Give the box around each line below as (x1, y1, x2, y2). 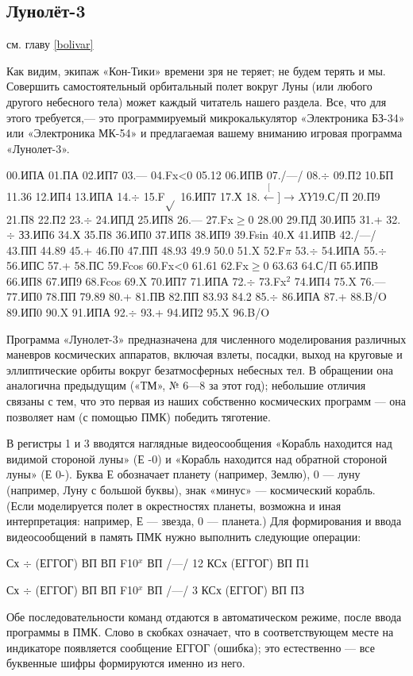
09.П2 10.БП (333, 167, 394, 183)
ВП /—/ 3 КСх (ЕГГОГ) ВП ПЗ (147, 581, 304, 597)
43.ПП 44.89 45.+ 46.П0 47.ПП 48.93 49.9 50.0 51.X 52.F (6, 241, 285, 258)
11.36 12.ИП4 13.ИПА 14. (6, 187, 132, 204)
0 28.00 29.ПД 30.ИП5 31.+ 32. (248, 210, 401, 227)
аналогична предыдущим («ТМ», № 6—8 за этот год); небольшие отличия (6, 377, 366, 394)
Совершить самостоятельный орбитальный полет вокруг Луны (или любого (6, 78, 372, 94)
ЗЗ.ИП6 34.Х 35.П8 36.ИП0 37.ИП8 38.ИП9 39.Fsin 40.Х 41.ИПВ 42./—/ (18, 226, 376, 243)
